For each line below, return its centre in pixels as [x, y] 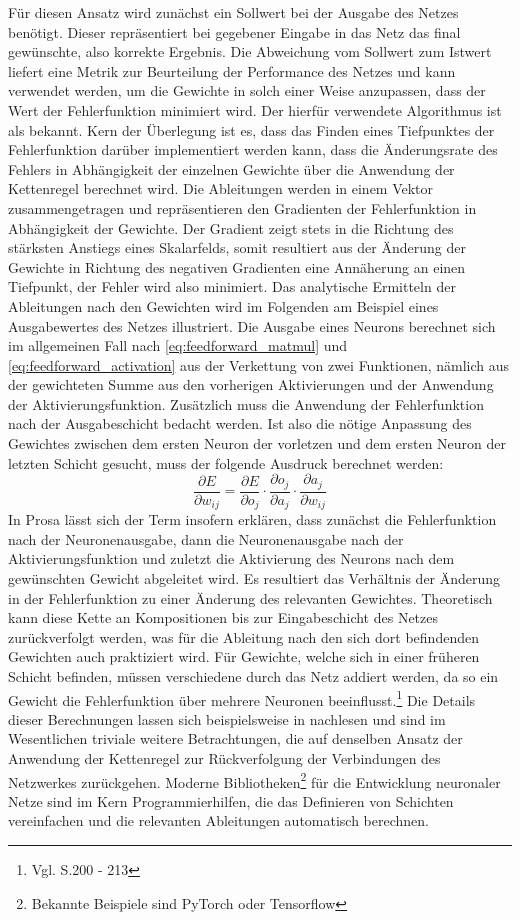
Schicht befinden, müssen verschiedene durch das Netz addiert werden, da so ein [253, 675]
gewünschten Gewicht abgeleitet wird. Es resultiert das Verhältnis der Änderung [254, 577]
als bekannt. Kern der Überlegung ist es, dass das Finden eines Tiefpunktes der [251, 129]
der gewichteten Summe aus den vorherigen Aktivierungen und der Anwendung [251, 384]
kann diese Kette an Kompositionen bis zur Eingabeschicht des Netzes [223, 617]
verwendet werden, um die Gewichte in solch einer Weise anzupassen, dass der [247, 90]
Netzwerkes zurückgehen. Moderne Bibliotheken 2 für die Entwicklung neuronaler [254, 780]
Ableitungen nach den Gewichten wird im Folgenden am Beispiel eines [223, 305]
